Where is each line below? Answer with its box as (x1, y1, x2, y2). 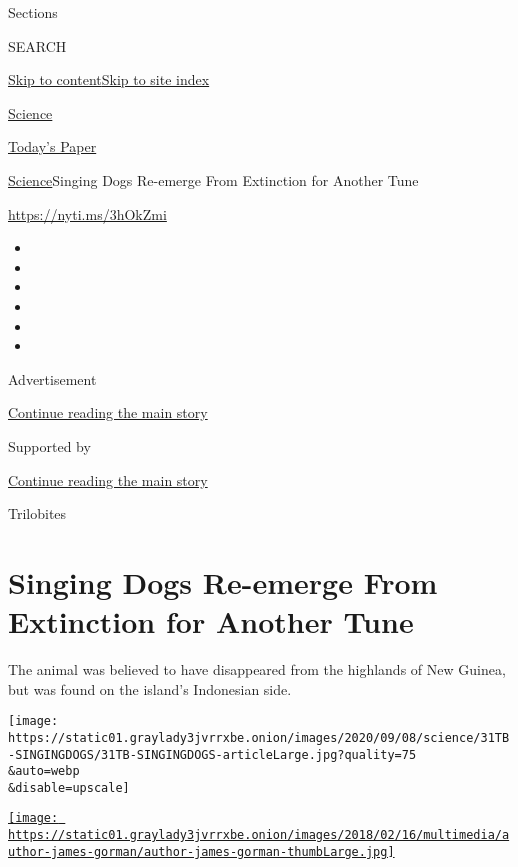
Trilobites (8, 503, 67, 524)
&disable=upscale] (8, 780, 130, 795)
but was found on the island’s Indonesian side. (8, 678, 292, 699)
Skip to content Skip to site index (8, 69, 210, 90)
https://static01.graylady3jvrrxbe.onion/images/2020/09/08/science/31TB (8, 730, 510, 745)
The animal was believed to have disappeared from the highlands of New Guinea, (8, 659, 506, 679)
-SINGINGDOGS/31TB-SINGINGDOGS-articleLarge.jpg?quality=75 (8, 747, 417, 762)
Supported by (8, 435, 91, 456)
